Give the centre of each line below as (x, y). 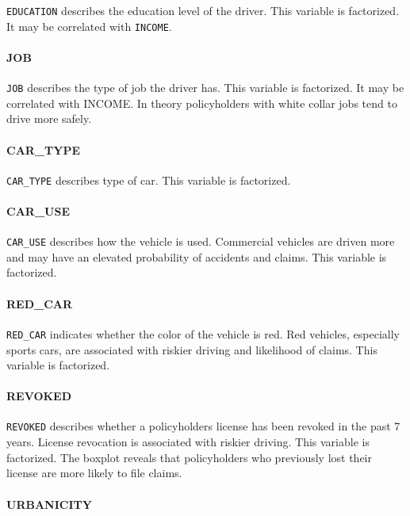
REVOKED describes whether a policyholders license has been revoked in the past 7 (203, 426)
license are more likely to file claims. (94, 473)
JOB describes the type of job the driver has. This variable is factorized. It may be (205, 88)
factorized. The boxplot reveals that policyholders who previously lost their (189, 457)
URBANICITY (49, 504)
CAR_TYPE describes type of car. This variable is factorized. (149, 180)
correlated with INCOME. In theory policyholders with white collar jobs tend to (202, 103)
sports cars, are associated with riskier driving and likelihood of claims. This (192, 349)
